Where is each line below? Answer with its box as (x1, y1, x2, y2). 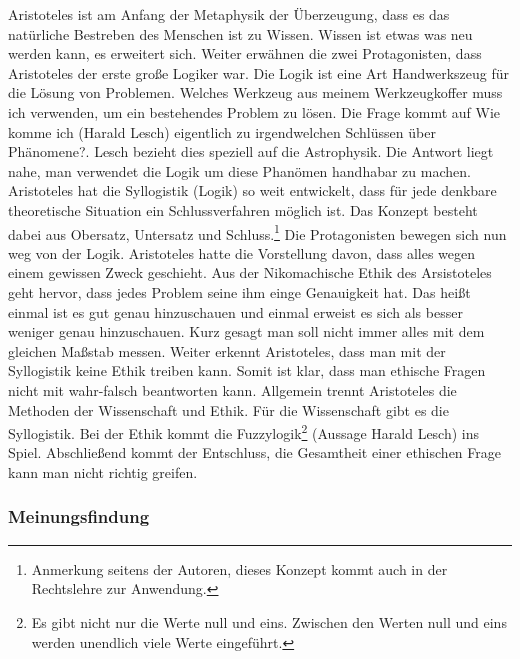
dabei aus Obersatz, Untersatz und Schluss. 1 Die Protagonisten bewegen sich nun (8, 220, 507, 244)
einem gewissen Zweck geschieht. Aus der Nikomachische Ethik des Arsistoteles (8, 262, 492, 283)
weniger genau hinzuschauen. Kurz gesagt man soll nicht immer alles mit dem (8, 321, 485, 342)
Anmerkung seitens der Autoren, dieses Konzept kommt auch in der (31, 558, 448, 579)
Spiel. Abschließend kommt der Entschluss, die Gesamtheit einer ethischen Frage (8, 442, 501, 463)
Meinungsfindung (8, 504, 150, 529)
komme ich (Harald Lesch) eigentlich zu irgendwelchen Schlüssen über (8, 121, 436, 142)
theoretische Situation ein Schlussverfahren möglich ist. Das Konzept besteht (8, 199, 478, 220)
